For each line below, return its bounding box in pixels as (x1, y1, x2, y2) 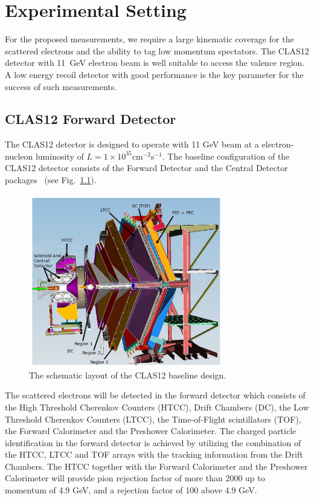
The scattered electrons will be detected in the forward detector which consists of (5, 389, 306, 401)
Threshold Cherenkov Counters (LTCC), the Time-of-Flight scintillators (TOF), (5, 412, 301, 425)
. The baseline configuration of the (162, 149, 290, 162)
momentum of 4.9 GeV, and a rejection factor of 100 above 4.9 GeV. (5, 484, 257, 496)
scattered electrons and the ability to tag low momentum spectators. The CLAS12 (5, 44, 309, 57)
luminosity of (35, 149, 84, 162)
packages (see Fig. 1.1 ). (5, 174, 97, 186)
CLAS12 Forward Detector (5, 109, 176, 128)
